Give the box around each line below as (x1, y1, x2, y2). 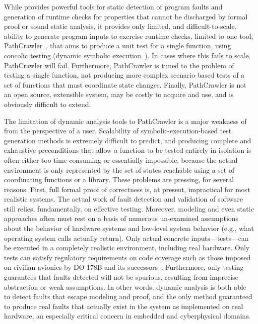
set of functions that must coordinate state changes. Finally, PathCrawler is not (4, 79, 247, 90)
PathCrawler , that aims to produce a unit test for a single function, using (4, 40, 231, 51)
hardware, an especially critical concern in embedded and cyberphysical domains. (4, 311, 251, 321)
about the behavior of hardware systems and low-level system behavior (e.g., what (4, 223, 254, 233)
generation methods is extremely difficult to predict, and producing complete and (4, 135, 252, 145)
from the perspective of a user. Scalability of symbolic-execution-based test (4, 125, 232, 136)
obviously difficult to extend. (4, 99, 91, 109)
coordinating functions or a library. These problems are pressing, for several (4, 174, 234, 185)
